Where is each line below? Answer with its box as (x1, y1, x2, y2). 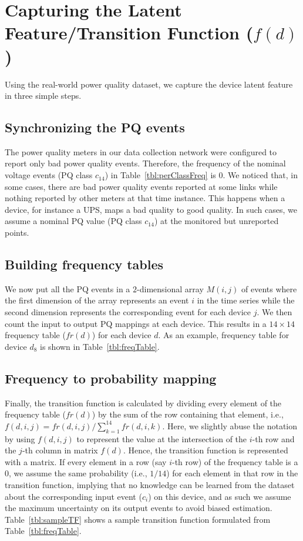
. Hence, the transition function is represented (123, 444, 288, 456)
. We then (257, 306, 292, 318)
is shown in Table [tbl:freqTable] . (40, 340, 160, 352)
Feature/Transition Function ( (5, 21, 254, 45)
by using (5, 432, 35, 445)
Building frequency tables (5, 255, 164, 273)
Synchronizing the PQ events (5, 118, 185, 136)
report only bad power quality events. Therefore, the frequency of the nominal (5, 157, 286, 169)
